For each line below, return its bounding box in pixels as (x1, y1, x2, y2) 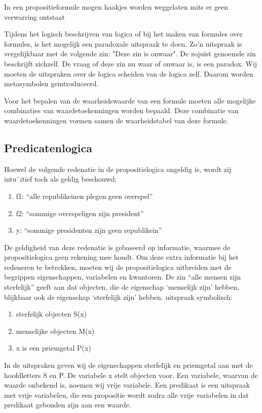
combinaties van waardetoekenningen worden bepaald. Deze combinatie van (4, 105, 239, 116)
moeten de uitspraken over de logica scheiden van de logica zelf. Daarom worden (4, 68, 253, 79)
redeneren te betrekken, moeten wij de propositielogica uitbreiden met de (4, 261, 232, 272)
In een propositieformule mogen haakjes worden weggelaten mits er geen (4, 2, 229, 12)
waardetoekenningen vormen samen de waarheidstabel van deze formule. (4, 115, 229, 125)
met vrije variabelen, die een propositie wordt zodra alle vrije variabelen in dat (4, 389, 249, 400)
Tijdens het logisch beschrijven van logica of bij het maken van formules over (4, 28, 243, 39)
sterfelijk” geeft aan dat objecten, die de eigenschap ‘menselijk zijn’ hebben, (4, 282, 239, 292)
